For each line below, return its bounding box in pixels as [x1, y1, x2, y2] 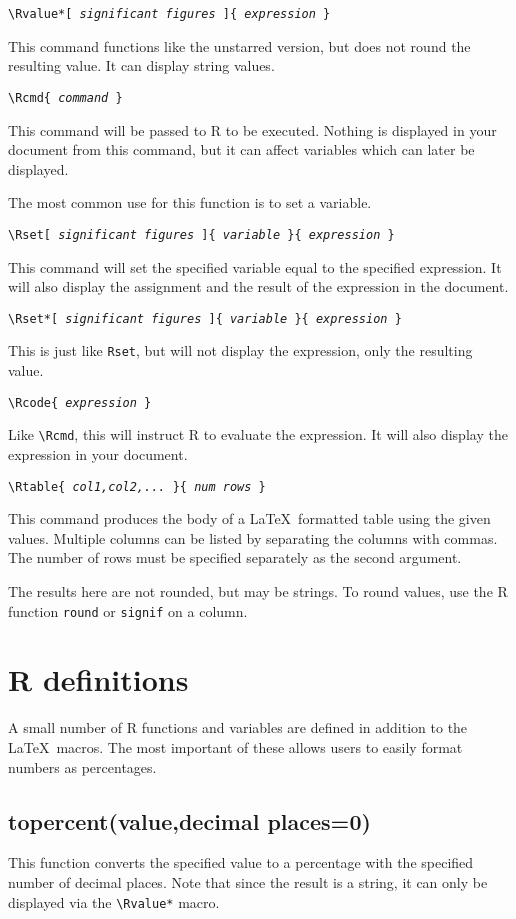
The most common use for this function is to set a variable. [8, 192, 372, 213]
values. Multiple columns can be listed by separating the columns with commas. [8, 527, 498, 548]
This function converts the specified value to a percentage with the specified [8, 852, 474, 873]
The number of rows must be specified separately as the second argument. [8, 547, 462, 568]
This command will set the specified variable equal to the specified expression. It [8, 256, 502, 277]
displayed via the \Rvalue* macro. [8, 891, 220, 912]
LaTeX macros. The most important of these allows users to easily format [8, 736, 463, 757]
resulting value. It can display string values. [8, 55, 275, 76]
